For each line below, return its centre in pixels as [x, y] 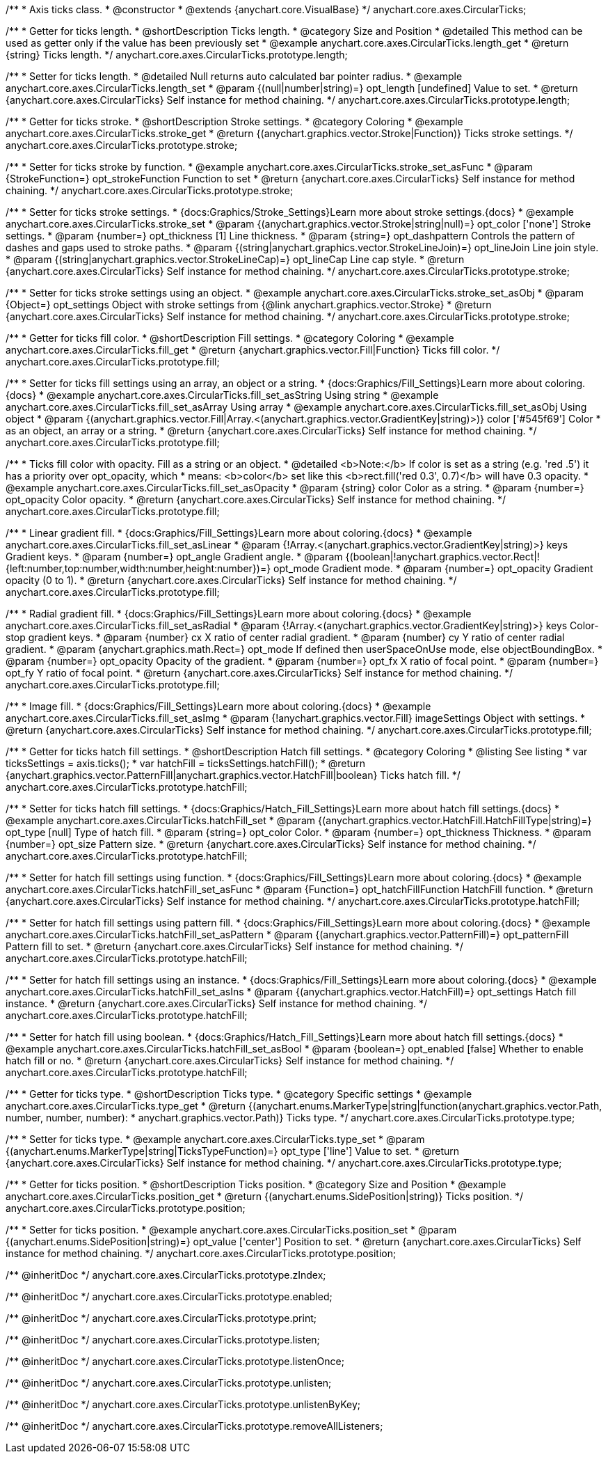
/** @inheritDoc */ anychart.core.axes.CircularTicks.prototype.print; [161, 1318]
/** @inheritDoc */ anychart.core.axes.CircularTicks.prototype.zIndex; [166, 1275]
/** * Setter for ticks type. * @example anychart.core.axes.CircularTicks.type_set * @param [215, 1139]
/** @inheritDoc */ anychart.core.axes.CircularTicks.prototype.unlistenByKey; [183, 1404]
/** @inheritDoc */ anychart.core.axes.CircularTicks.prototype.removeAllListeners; [194, 1426]
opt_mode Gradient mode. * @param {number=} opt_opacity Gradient [433, 568]
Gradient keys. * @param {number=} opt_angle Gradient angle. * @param [174, 557]
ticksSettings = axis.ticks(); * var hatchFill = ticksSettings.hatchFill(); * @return [186, 763]
